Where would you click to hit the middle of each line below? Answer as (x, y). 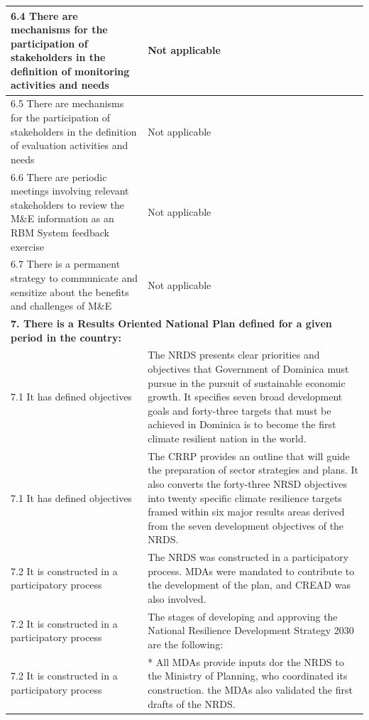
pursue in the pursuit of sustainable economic (247, 382)
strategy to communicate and (74, 277)
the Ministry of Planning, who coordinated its (248, 676)
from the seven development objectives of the (246, 525)
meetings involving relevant (70, 191)
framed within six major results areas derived (246, 512)
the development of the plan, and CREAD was (249, 585)
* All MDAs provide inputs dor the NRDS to (246, 661)
